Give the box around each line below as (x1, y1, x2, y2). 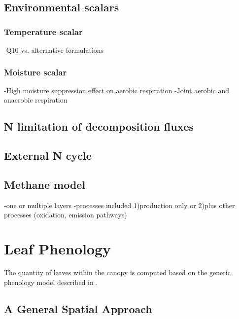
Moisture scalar (4, 66, 67, 78)
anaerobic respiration (4, 95, 68, 105)
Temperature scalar (4, 25, 83, 37)
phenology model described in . (4, 277, 98, 287)
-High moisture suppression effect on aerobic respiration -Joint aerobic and (4, 85, 229, 95)
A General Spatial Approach (4, 301, 152, 316)
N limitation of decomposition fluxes (4, 119, 194, 134)
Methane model (4, 177, 86, 192)
